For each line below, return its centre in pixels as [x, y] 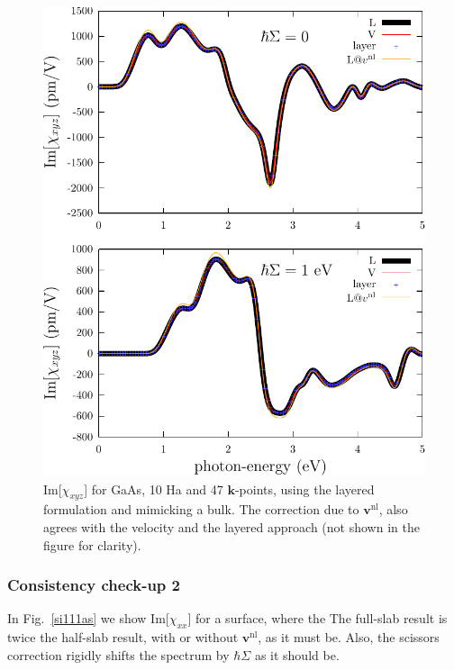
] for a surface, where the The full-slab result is [318, 618]
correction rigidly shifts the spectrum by [118, 654]
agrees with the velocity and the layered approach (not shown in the [232, 527]
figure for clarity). [92, 544]
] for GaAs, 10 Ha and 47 [154, 489]
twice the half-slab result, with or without [123, 637]
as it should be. [297, 654]
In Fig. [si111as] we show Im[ [88, 618]
